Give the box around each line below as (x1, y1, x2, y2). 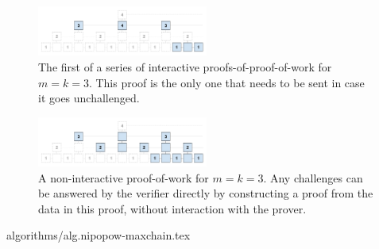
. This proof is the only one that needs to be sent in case (88, 74, 365, 90)
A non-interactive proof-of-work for (38, 169, 209, 186)
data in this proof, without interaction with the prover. (38, 200, 307, 216)
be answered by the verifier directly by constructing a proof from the (38, 185, 373, 201)
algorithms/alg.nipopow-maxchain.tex (6, 227, 191, 243)
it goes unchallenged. (38, 90, 140, 106)
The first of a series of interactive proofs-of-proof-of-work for (38, 58, 332, 75)
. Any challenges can (263, 169, 363, 186)
